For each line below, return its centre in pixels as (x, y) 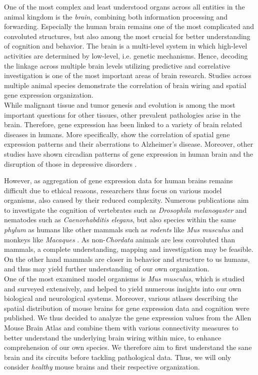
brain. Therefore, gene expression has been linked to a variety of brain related (123, 124)
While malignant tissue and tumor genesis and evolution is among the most (120, 104)
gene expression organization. (49, 95)
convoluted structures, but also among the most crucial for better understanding (127, 36)
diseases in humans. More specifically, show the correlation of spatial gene (117, 134)
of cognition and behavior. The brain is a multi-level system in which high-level (126, 46)
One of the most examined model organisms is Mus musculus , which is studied (124, 279)
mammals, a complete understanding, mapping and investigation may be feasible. (129, 249)
